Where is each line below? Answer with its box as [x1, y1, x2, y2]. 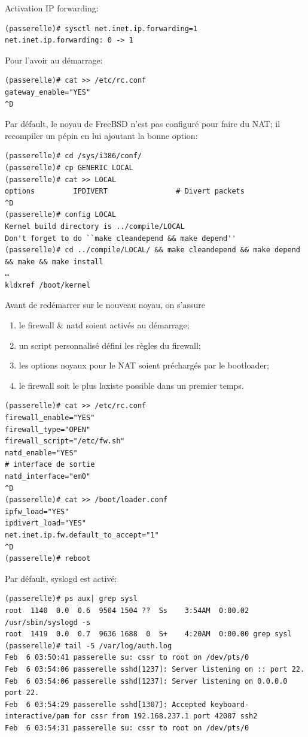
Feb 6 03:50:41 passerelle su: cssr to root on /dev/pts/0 [5, 653, 249, 662]
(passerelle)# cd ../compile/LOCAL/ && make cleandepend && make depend [5, 246, 300, 255]
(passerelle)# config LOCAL [5, 210, 117, 219]
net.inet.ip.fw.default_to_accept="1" [5, 530, 159, 539]
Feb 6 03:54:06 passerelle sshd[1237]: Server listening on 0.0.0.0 [5, 676, 288, 685]
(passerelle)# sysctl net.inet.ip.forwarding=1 [5, 24, 198, 33]
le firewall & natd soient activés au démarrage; [19, 319, 190, 331]
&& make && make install [5, 257, 103, 266]
